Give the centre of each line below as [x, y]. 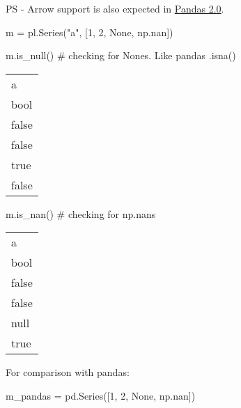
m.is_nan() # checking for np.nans [81, 213]
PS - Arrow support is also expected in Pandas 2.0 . [115, 8]
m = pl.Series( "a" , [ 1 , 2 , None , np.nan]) [90, 32]
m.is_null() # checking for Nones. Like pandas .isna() [121, 55]
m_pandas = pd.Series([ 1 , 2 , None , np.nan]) [101, 395]
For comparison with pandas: [68, 372]
